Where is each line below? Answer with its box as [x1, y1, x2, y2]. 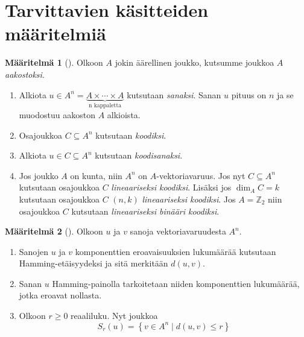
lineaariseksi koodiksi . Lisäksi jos [111, 181, 232, 194]
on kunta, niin [70, 169, 122, 181]
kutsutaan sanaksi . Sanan [127, 88, 221, 101]
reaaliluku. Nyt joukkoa [71, 309, 158, 322]
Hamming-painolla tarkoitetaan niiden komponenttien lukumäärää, [52, 277, 300, 289]
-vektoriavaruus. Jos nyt [156, 169, 245, 181]
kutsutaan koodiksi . [95, 128, 166, 141]
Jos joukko [19, 169, 59, 181]
